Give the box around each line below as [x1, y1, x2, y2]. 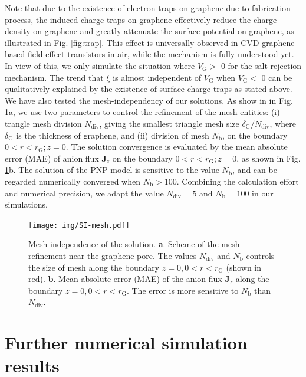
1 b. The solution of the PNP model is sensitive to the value [5, 163, 219, 176]
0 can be [261, 71, 292, 83]
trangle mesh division [5, 117, 82, 129]
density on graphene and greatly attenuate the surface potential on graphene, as [5, 25, 294, 37]
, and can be [232, 163, 277, 176]
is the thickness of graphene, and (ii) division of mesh [16, 129, 209, 141]
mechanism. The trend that [5, 71, 104, 83]
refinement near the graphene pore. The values [28, 249, 197, 261]
